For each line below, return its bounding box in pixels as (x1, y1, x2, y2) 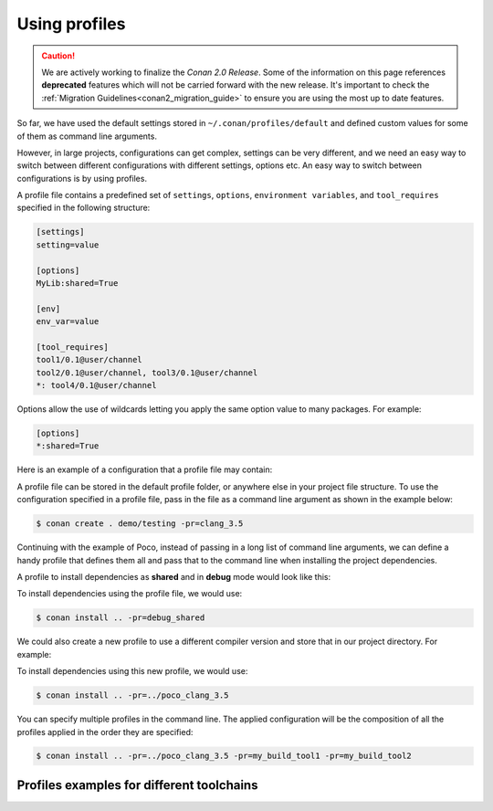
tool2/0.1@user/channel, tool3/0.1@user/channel (36, 367, 258, 378)
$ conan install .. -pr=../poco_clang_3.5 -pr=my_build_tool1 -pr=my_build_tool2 (36, 751, 413, 762)
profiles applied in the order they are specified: (16, 726, 194, 737)
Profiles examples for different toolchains (16, 777, 258, 793)
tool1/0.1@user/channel (36, 354, 143, 365)
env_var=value (36, 316, 100, 327)
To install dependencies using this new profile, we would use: (16, 666, 248, 677)
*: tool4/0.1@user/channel (36, 380, 157, 391)
